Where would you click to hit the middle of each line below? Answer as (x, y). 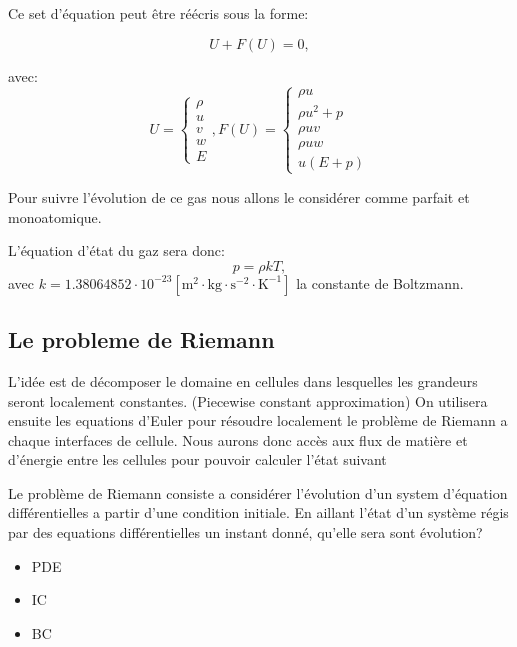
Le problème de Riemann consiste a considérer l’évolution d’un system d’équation (258, 492)
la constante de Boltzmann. (380, 282)
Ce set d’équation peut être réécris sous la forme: (158, 13)
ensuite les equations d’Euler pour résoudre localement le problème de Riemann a (258, 420)
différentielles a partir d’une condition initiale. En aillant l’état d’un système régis (258, 512)
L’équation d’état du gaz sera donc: (116, 250)
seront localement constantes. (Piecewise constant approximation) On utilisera (248, 400)
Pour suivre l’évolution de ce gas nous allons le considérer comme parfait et (239, 196)
